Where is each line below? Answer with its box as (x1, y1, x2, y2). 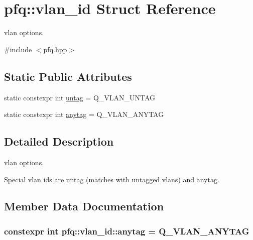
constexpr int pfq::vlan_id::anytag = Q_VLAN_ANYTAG (4, 224, 249, 237)
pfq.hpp (43, 44, 67, 54)
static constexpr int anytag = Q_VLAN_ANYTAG (4, 109, 164, 119)
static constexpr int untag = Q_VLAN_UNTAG (4, 92, 156, 102)
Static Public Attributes (4, 68, 132, 84)
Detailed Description (4, 134, 114, 149)
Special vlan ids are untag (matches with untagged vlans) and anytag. (4, 174, 219, 184)
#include (4, 44, 32, 54)
